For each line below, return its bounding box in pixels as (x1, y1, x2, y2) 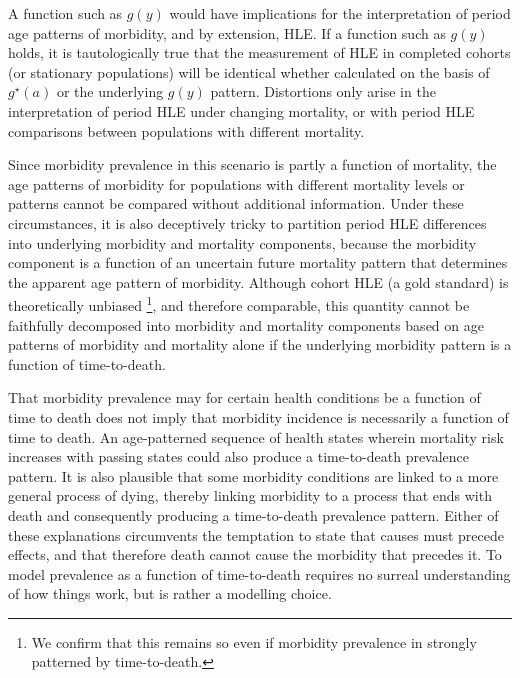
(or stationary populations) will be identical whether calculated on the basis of (8, 61, 490, 82)
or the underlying (56, 81, 164, 102)
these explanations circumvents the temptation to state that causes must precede (8, 524, 504, 545)
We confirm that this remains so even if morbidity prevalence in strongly (31, 631, 477, 652)
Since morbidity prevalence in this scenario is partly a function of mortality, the (8, 154, 497, 175)
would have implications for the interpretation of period (169, 3, 511, 23)
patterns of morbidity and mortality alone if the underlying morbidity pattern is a (8, 334, 512, 355)
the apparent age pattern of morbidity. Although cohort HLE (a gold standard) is (8, 271, 509, 292)
